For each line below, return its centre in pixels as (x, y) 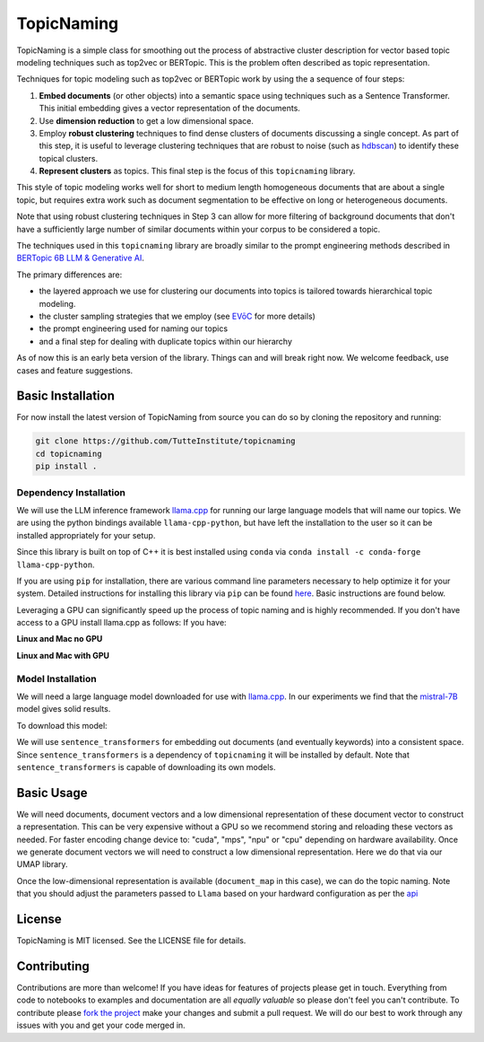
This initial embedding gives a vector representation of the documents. (169, 109)
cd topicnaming (69, 454)
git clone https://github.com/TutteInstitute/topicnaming (165, 441)
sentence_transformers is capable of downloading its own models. (146, 766)
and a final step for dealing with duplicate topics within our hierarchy (166, 341)
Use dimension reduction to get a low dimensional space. (147, 120)
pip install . (66, 466)
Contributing (53, 966)
